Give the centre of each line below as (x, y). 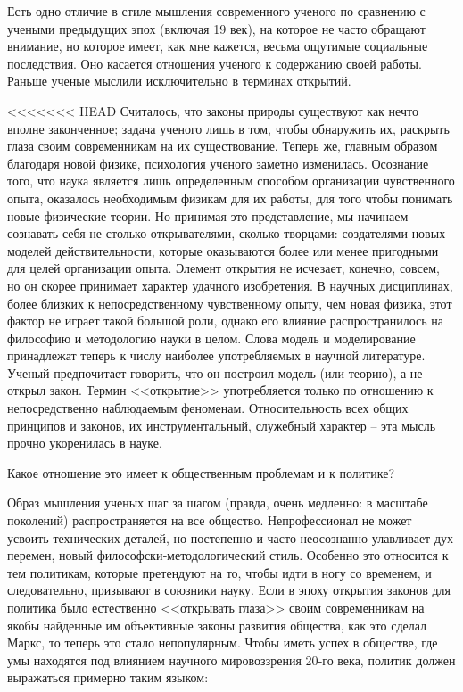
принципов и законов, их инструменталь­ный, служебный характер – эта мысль (222, 425)
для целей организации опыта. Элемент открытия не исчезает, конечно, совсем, (223, 268)
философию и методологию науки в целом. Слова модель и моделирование (211, 338)
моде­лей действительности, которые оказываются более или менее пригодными (223, 250)
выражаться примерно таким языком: (108, 677)
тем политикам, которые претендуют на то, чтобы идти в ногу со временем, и (219, 572)
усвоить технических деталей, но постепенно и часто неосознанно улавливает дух (231, 537)
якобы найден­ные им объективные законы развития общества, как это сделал (217, 625)
